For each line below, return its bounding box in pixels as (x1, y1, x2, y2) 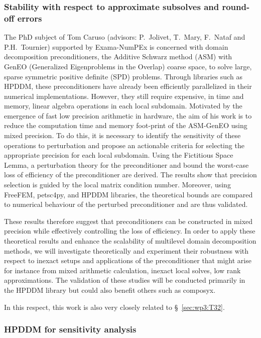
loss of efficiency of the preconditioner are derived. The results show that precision (4, 169, 257, 180)
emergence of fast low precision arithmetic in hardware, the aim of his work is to (4, 110, 252, 121)
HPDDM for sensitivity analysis (4, 323, 137, 335)
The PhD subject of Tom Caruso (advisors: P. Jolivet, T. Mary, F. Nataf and (4, 32, 245, 42)
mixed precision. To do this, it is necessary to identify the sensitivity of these (4, 130, 241, 141)
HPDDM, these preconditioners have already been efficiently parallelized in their (4, 81, 252, 91)
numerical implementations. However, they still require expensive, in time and (4, 90, 244, 101)
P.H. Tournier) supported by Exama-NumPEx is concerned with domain (4, 41, 228, 52)
